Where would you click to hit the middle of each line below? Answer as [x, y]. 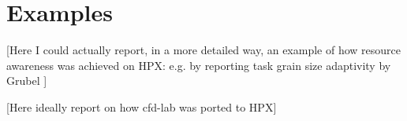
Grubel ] [27, 81]
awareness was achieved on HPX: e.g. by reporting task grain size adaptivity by [199, 65]
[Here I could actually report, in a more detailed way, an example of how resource [204, 50]
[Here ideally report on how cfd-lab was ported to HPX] [142, 106]
